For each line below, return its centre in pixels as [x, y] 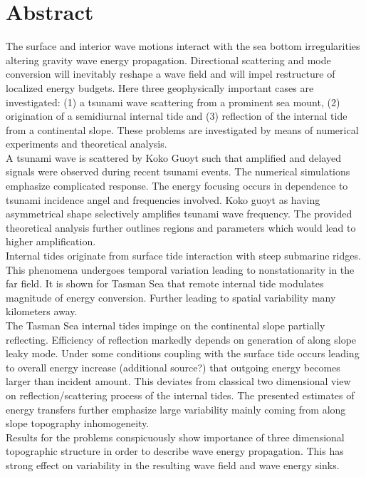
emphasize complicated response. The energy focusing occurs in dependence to [177, 186]
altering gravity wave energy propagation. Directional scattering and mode [168, 60]
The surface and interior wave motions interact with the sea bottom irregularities [183, 46]
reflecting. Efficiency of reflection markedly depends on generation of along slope [181, 339]
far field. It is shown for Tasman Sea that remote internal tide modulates [165, 283]
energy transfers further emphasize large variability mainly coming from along [176, 409]
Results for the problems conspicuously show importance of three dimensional [175, 437]
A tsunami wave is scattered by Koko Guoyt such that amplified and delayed [173, 157]
